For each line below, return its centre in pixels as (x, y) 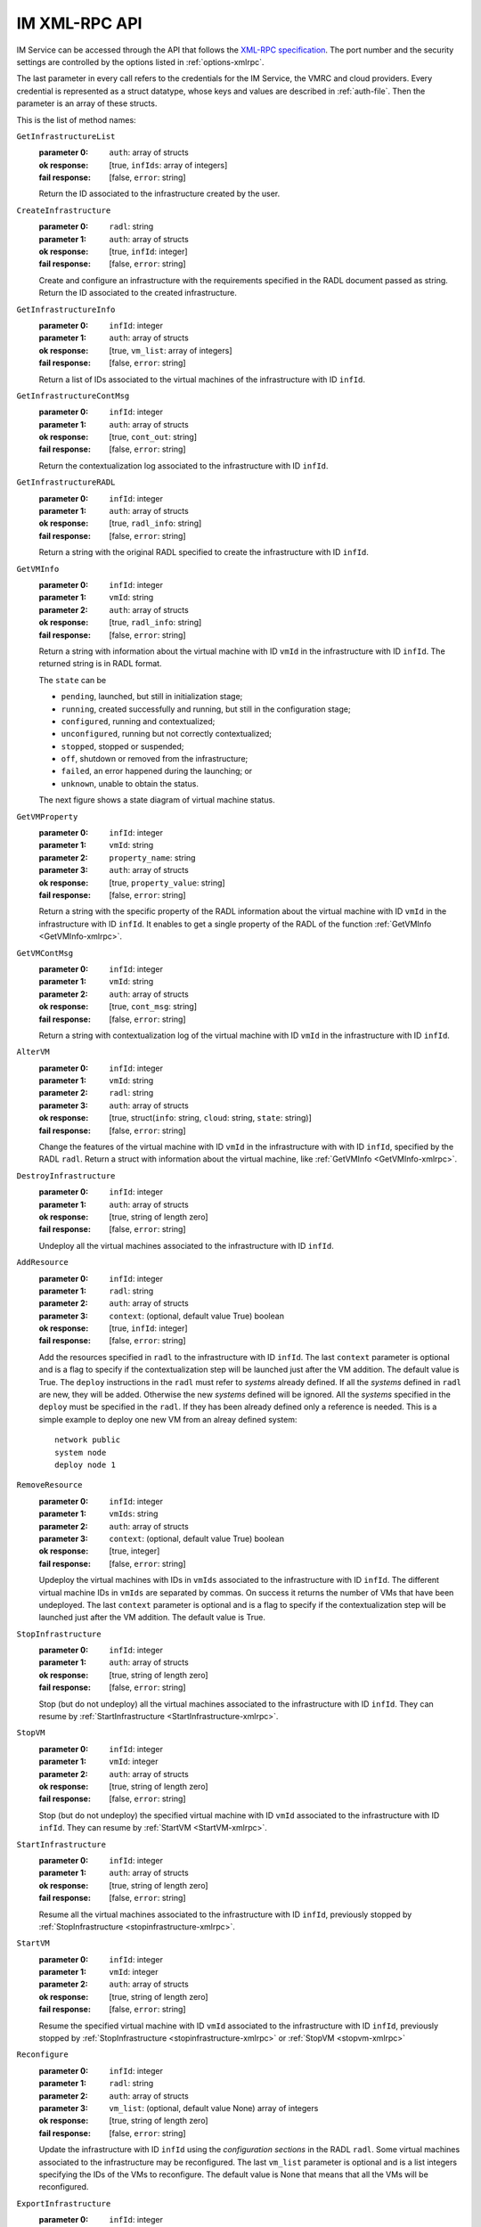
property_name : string (152, 857)
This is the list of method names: (77, 119)
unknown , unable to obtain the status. (130, 783)
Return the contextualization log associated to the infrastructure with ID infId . (183, 465)
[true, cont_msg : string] (153, 1007)
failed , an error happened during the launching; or (157, 771)
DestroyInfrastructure (66, 1175)
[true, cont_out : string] (153, 437)
